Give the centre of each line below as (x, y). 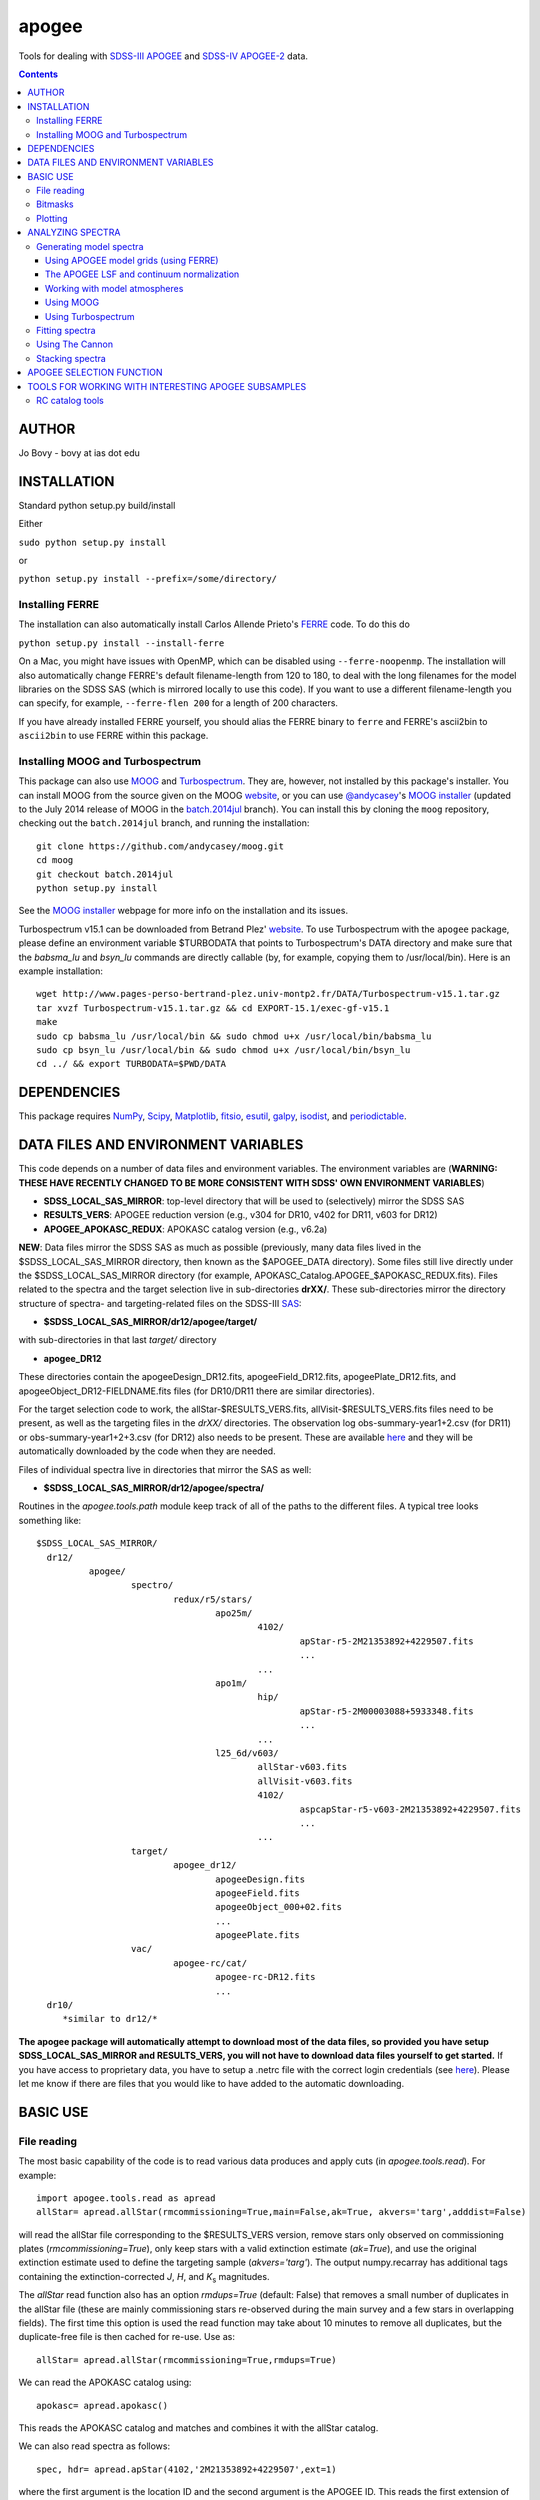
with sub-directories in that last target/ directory (117, 1340)
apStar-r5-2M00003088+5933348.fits (386, 1711)
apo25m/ (234, 1613)
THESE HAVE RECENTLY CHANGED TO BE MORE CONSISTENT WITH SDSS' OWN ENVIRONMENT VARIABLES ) (251, 1182)
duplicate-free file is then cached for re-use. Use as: (126, 2337)
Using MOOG (72, 302)
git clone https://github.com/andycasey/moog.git (160, 846)
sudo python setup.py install (92, 542)
